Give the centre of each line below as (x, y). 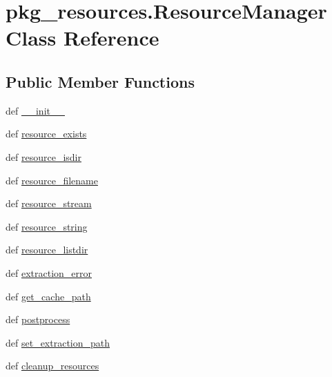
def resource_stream (49, 203)
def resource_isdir (43, 156)
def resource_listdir (47, 250)
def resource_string (47, 226)
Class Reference (82, 38)
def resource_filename (52, 180)
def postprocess (38, 319)
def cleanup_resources (52, 366)
